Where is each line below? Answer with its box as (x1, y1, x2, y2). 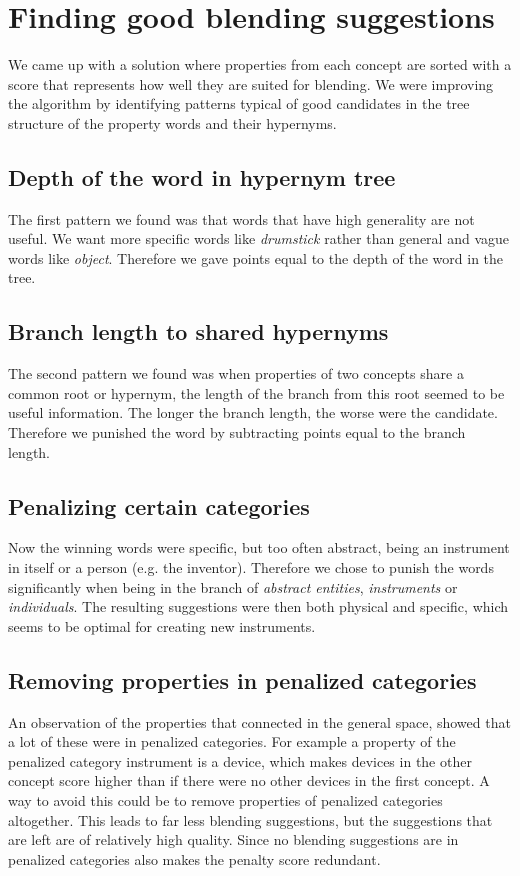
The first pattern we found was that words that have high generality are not (8, 208, 475, 229)
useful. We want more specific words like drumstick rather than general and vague (8, 228, 510, 249)
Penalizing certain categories (8, 490, 310, 521)
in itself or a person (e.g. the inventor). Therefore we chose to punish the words (8, 557, 494, 578)
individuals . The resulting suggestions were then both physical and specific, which (8, 596, 509, 617)
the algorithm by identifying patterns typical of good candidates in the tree (8, 93, 470, 114)
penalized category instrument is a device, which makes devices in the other (8, 750, 472, 771)
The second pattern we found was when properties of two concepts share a (8, 363, 464, 384)
